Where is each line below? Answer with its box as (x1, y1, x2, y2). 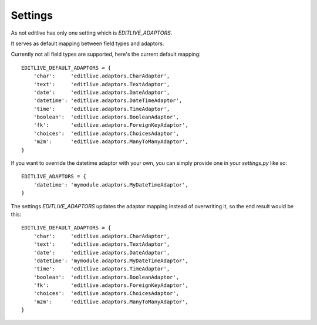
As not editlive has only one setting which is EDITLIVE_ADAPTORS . (11, 29, 173, 36)
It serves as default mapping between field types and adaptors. (11, 40, 164, 47)
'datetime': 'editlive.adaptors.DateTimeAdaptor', (33, 97, 183, 104)
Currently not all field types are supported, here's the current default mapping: (11, 50, 201, 58)
